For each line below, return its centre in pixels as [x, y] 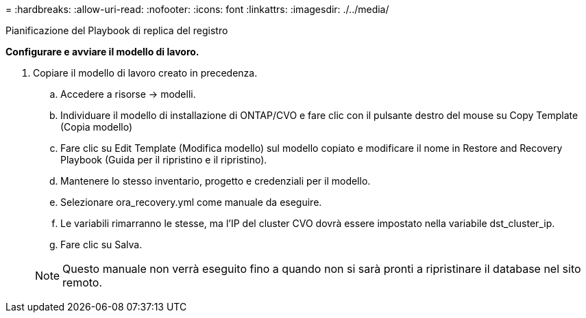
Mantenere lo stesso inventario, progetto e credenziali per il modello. [216, 181]
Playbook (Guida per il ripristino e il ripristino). [164, 160]
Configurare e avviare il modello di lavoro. [102, 52]
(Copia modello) [97, 127]
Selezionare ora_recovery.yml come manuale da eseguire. [191, 202]
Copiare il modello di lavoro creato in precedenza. [145, 73]
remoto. [83, 282]
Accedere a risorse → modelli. [128, 94]
